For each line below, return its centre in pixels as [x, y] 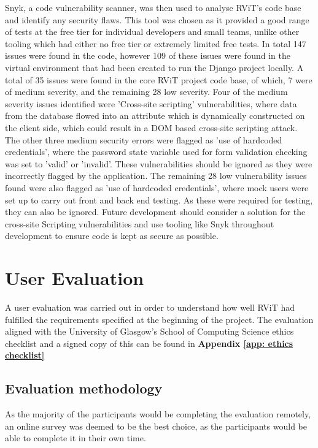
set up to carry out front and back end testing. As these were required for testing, [159, 199]
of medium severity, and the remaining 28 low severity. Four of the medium [146, 92]
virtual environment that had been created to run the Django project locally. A [154, 67]
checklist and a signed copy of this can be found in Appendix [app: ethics [149, 343]
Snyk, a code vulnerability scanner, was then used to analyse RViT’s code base [153, 7]
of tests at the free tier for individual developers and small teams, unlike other [152, 32]
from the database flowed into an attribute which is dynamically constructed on [155, 116]
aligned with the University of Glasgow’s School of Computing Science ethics [149, 331]
